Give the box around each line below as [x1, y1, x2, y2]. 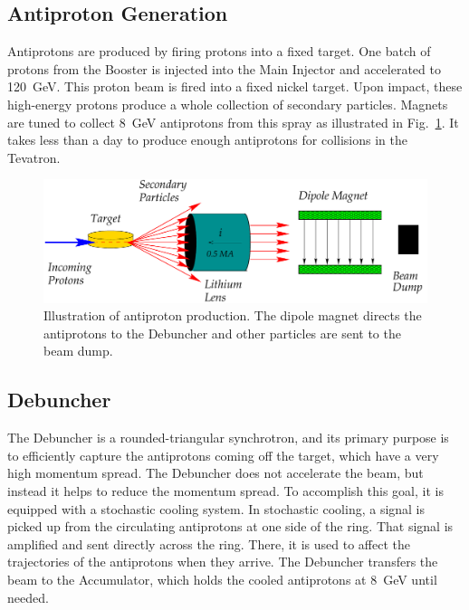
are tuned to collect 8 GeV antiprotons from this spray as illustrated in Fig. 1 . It [7, 112, 459, 131]
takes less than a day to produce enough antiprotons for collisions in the [7, 130, 407, 149]
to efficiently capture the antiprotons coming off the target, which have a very [7, 445, 439, 464]
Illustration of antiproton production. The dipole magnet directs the [43, 306, 422, 325]
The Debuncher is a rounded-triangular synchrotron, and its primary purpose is [7, 428, 449, 447]
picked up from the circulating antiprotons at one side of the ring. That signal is [7, 517, 454, 536]
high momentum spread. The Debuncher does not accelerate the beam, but [7, 463, 424, 482]
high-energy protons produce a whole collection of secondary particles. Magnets [7, 94, 448, 113]
